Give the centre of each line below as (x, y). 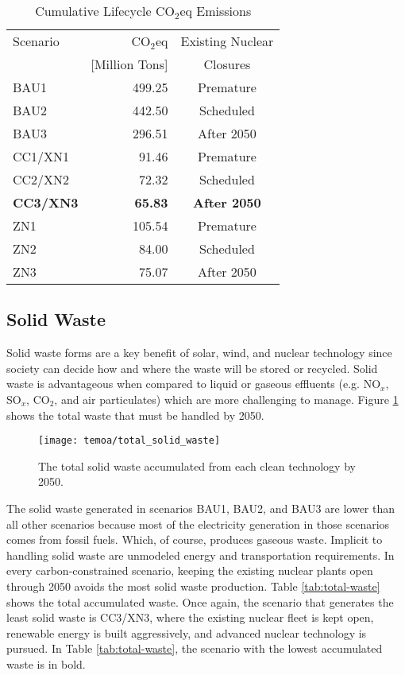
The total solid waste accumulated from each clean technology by (197, 466)
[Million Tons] (129, 64)
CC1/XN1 (41, 156)
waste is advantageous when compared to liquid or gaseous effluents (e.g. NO (194, 384)
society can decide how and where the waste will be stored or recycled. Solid (192, 368)
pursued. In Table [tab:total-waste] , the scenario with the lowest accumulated (195, 648)
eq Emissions (216, 11)
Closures (227, 64)
